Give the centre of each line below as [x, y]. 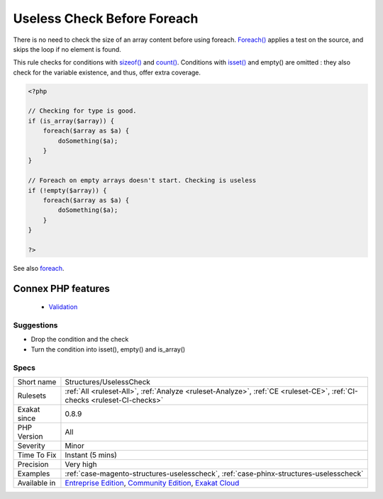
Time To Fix [37, 455]
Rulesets [32, 396]
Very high [81, 464]
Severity [31, 446]
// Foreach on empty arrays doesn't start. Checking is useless [142, 180]
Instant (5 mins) [91, 455]
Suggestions [35, 325]
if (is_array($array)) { [71, 121]
